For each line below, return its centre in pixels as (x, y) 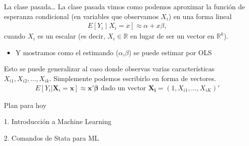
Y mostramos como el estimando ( (67, 52)
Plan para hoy (25, 105)
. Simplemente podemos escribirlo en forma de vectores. (133, 78)
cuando (15, 36)
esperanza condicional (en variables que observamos (81, 16)
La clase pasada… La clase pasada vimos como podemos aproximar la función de (124, 6)
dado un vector (123, 88)
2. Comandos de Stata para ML (51, 137)
